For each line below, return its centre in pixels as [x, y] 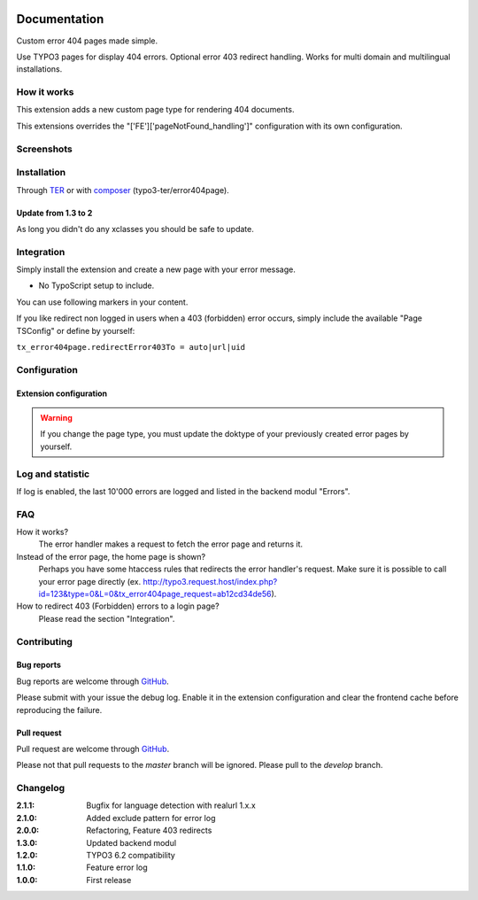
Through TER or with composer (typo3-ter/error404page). [123, 190]
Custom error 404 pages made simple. [87, 41]
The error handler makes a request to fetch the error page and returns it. [171, 544]
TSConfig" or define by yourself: [76, 330]
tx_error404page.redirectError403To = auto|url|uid [131, 347]
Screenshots [44, 149]
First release [109, 880]
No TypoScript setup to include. [96, 286]
